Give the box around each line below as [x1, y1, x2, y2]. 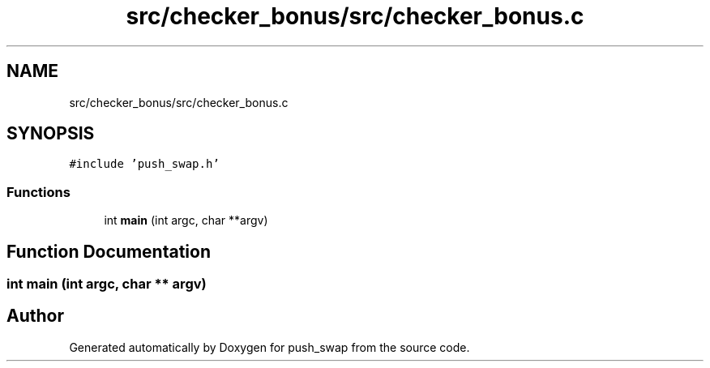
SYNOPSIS [6, 123, 95, 144]
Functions [6, 183, 71, 200]
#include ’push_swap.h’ [69, 157, 220, 171]
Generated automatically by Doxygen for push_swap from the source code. [69, 340, 470, 354]
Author [6, 306, 64, 327]
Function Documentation [6, 241, 211, 262]
